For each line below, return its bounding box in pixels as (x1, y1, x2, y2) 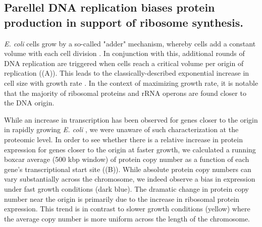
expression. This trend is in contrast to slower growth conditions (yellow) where (4, 203, 250, 214)
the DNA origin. (4, 97, 55, 108)
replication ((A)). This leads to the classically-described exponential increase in (4, 68, 249, 78)
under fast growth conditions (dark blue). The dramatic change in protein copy (4, 183, 249, 194)
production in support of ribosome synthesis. (4, 14, 243, 30)
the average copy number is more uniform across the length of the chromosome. (4, 213, 250, 223)
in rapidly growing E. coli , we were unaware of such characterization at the (4, 124, 239, 135)
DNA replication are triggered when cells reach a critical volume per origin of (4, 58, 244, 68)
